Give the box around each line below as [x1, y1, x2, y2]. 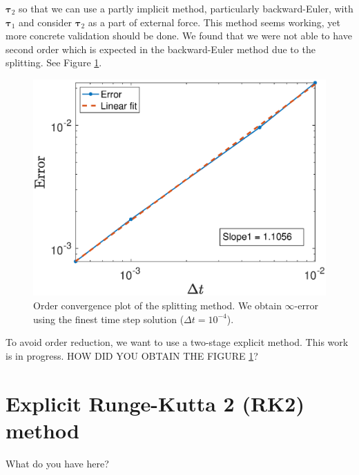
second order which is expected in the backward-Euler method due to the [6, 41, 316, 56]
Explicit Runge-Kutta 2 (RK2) [6, 389, 304, 417]
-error [294, 298, 318, 312]
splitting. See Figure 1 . [6, 55, 102, 70]
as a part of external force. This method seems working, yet [88, 14, 340, 29]
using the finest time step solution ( [33, 311, 184, 326]
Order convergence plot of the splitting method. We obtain [33, 298, 282, 312]
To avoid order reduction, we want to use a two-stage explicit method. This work [6, 335, 349, 349]
